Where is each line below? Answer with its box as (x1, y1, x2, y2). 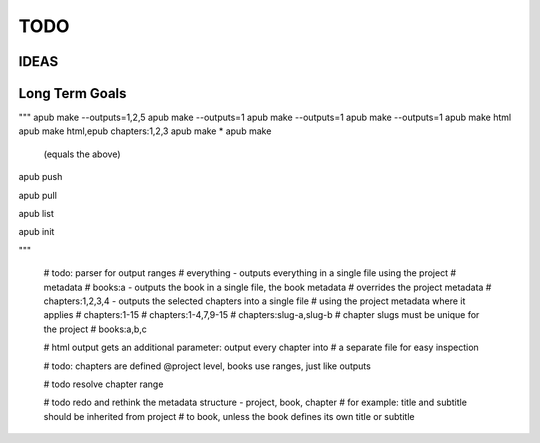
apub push (18, 171, 63, 183)
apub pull (18, 189, 57, 201)
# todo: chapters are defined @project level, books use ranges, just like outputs (43, 360, 372, 372)
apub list (18, 208, 54, 220)
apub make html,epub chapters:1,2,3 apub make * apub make (18, 125, 272, 137)
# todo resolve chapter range (43, 378, 164, 390)
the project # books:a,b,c (43, 323, 147, 335)
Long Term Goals (18, 85, 127, 102)
